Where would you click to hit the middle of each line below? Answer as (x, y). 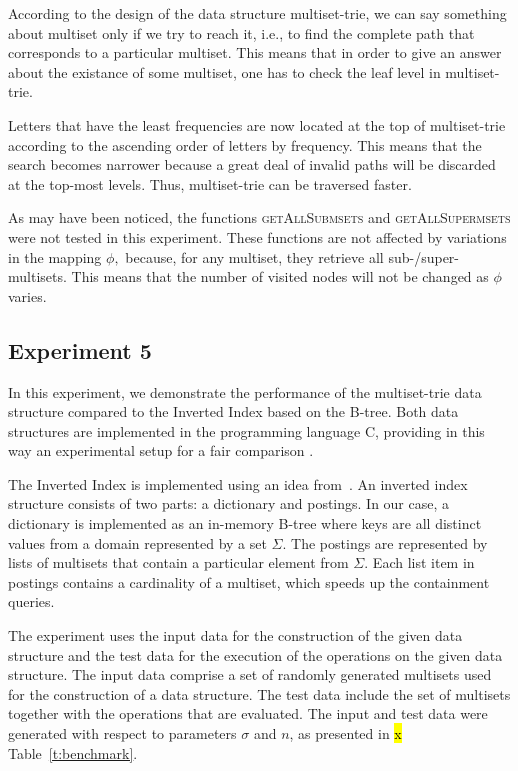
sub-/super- (424, 256)
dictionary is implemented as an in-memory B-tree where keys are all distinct (245, 523)
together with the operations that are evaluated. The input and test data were (248, 713)
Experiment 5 (80, 349)
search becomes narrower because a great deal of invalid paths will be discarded (252, 164)
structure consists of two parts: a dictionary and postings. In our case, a (229, 503)
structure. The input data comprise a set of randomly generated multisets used (250, 674)
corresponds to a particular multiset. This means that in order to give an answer (255, 52)
